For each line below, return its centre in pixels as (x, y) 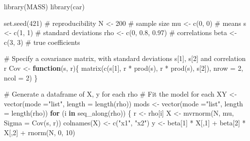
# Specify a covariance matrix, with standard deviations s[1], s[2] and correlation (125, 58)
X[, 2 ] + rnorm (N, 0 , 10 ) (40, 132)
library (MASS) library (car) (44, 6)
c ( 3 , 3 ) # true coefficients (42, 42)
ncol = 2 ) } (21, 77)
